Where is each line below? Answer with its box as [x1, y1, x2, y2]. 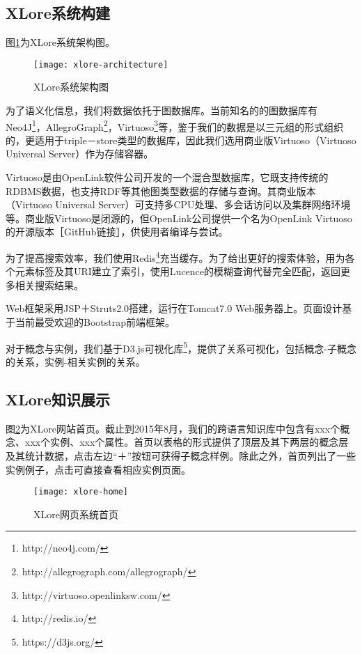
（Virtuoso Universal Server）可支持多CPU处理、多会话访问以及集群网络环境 [6, 197, 351, 212]
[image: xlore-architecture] [33, 59, 168, 70]
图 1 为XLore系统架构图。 [6, 35, 115, 49]
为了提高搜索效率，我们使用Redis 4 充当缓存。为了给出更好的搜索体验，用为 [6, 249, 345, 265]
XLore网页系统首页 [33, 506, 118, 521]
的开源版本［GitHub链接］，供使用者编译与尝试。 [6, 224, 228, 239]
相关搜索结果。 [15, 277, 84, 292]
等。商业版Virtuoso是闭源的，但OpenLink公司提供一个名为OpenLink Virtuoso [6, 210, 352, 225]
